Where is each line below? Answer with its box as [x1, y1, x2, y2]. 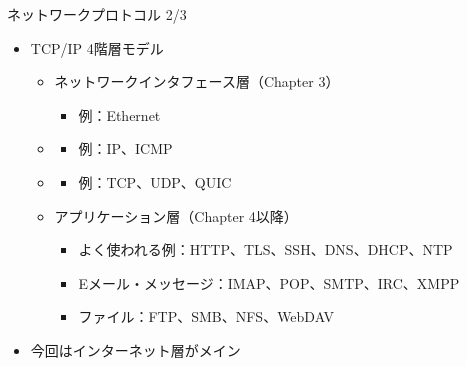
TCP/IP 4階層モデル [30, 37, 164, 58]
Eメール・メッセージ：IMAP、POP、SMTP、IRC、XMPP [78, 272, 460, 293]
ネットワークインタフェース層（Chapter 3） [54, 71, 340, 92]
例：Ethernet [78, 104, 161, 125]
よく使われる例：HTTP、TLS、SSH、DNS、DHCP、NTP [78, 239, 453, 260]
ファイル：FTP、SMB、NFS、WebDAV [78, 306, 335, 327]
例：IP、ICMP [78, 138, 173, 159]
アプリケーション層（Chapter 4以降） [54, 205, 298, 226]
